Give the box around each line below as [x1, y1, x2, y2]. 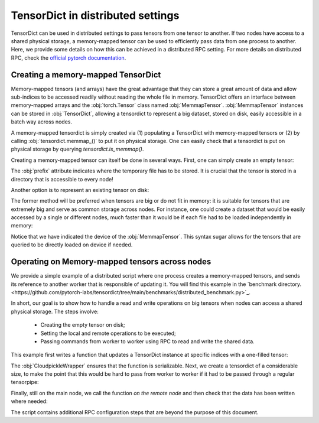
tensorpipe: [11, 379, 39, 386]
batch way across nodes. [11, 118, 72, 125]
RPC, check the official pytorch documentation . [11, 54, 126, 61]
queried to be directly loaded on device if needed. [11, 241, 133, 248]
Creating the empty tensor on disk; [40, 321, 125, 328]
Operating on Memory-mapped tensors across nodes [11, 257, 211, 267]
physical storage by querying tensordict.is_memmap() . [11, 145, 144, 153]
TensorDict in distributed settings [11, 9, 180, 22]
